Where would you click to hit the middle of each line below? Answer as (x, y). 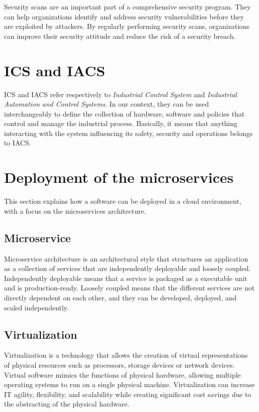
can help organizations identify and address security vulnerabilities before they (124, 16)
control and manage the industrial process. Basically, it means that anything (121, 123)
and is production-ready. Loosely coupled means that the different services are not (129, 288)
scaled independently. (36, 307)
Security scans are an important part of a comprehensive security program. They (128, 6)
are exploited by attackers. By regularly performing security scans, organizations (127, 26)
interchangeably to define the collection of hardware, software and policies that (124, 113)
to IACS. (18, 143)
